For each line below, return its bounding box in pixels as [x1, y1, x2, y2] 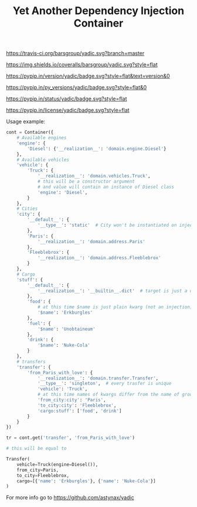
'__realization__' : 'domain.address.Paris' [37, 239, 145, 244]
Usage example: [6, 118, 46, 125]
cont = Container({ [6, 129, 54, 136]
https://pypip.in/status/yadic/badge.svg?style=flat [6, 95, 127, 102]
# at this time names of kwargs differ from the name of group [37, 392, 195, 398]
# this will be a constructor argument [37, 179, 135, 184]
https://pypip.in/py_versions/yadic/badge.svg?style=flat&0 [6, 84, 147, 91]
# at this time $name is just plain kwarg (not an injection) [37, 304, 193, 310]
